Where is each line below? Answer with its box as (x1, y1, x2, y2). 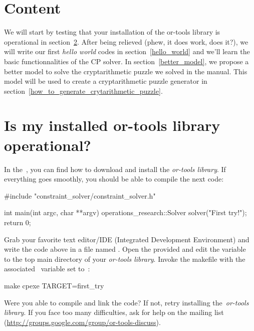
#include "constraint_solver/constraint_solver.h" (4, 190, 156, 201)
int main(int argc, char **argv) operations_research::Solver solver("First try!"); (4, 207, 247, 218)
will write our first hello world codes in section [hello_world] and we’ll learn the (4, 46, 250, 57)
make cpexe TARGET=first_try (4, 280, 104, 290)
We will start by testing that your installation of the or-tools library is (4, 27, 220, 37)
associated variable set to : (4, 263, 90, 274)
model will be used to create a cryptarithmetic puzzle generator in (4, 76, 207, 86)
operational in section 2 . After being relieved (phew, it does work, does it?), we (4, 36, 248, 47)
